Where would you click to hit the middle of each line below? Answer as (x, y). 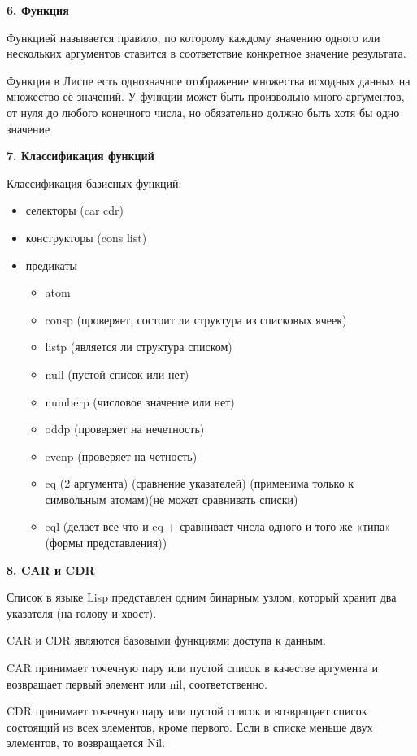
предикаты (51, 265)
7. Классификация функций (80, 156)
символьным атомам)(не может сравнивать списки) (172, 499)
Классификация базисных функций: (94, 182)
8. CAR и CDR (51, 569)
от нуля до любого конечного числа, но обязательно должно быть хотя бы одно (203, 112)
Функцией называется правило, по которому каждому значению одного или (193, 37)
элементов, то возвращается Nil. (86, 743)
